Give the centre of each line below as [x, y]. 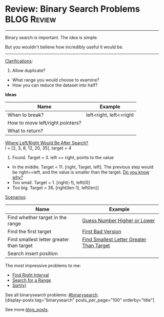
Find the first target [30, 232]
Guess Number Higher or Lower [119, 220]
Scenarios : [16, 197]
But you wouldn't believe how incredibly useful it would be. [64, 47]
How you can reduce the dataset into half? [55, 85]
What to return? [25, 130]
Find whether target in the [37, 217]
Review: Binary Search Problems [72, 9]
